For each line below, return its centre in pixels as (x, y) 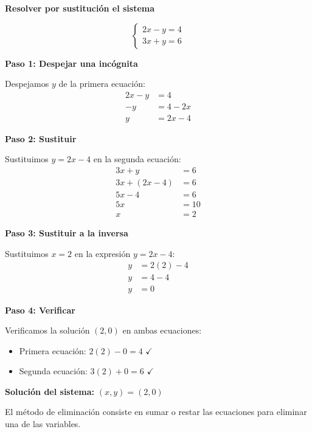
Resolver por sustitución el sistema (80, 8)
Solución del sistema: (50, 391)
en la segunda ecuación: (137, 159)
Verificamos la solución (47, 330)
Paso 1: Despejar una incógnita (71, 63)
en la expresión (102, 253)
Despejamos (27, 84)
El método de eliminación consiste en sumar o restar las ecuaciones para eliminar (156, 412)
